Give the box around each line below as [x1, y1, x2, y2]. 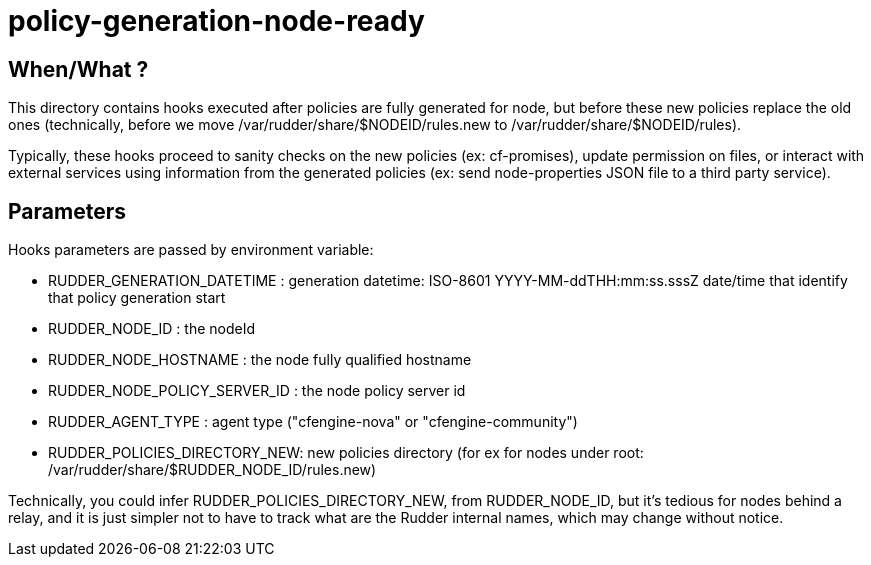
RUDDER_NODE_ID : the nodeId [48, 320, 256, 338]
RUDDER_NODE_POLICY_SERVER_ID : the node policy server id [48, 382, 466, 400]
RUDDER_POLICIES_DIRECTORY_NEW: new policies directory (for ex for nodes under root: [48, 444, 644, 462]
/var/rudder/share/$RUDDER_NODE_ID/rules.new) [48, 461, 377, 479]
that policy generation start [48, 289, 226, 307]
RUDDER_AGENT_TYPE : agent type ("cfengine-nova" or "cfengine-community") [48, 413, 578, 431]
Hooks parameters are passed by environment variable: [8, 241, 374, 259]
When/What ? [8, 56, 149, 82]
